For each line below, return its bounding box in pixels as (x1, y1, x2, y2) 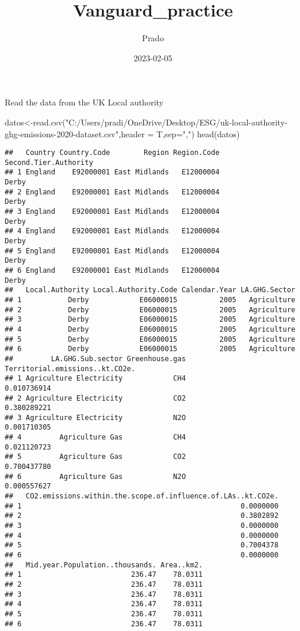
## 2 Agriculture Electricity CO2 (5, 394, 186, 402)
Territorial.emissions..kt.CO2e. (5, 364, 135, 373)
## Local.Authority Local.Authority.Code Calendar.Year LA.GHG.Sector (5, 286, 295, 295)
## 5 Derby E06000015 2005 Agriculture (5, 335, 295, 343)
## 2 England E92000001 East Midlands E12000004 (5, 187, 220, 196)
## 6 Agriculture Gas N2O (5, 472, 186, 481)
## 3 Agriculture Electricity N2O (5, 413, 186, 422)
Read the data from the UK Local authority (5, 96, 164, 108)
